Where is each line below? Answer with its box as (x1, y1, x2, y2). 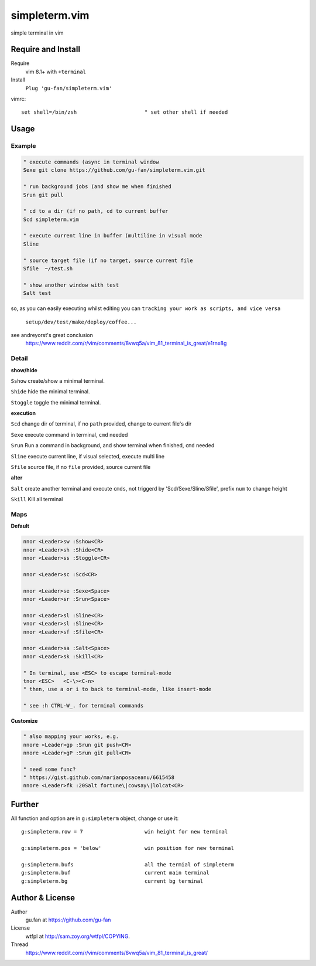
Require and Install (11, 45, 81, 55)
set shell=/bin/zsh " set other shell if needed (21, 109, 228, 115)
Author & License (11, 893, 75, 903)
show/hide (11, 366, 37, 373)
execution (11, 410, 36, 417)
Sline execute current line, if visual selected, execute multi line (11, 453, 165, 460)
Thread (11, 941, 29, 948)
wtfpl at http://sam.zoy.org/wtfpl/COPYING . (25, 933, 130, 940)
